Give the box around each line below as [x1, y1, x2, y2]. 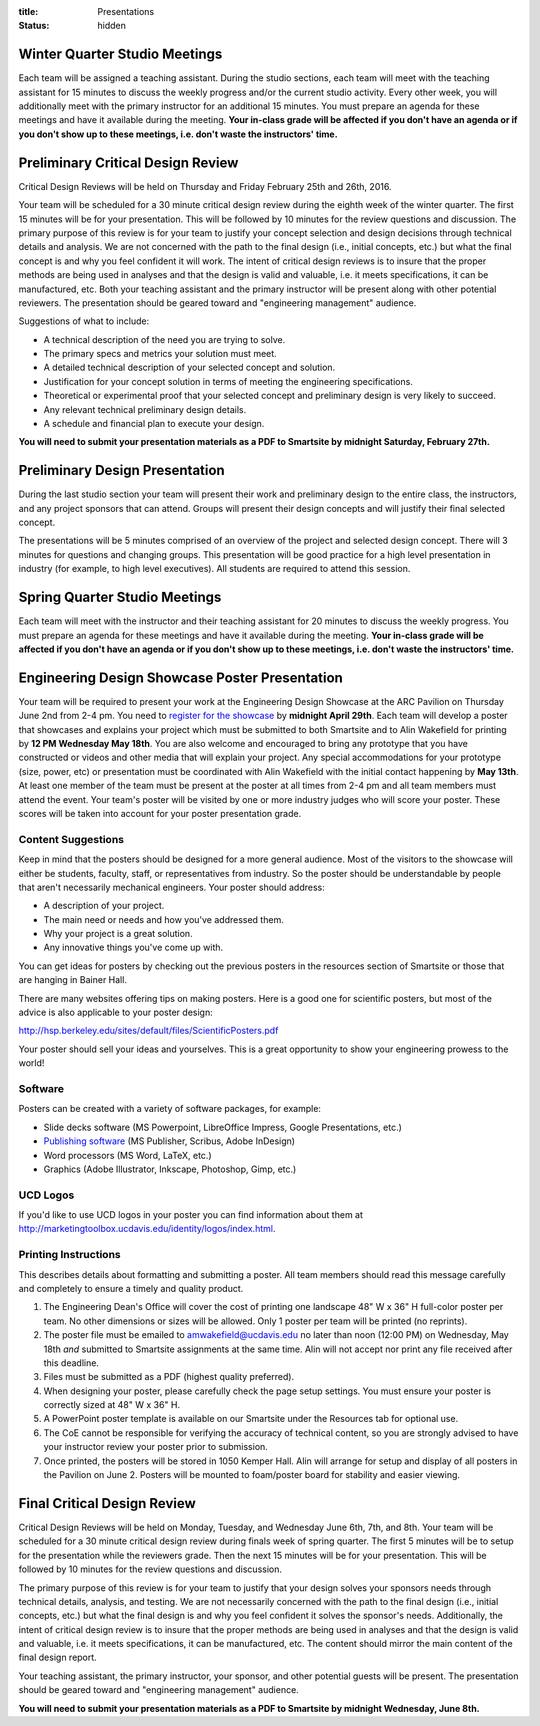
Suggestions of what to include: [18, 315, 150, 327]
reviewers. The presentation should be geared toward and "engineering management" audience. [18, 296, 417, 309]
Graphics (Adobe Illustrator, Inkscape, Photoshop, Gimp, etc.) [43, 1163, 297, 1175]
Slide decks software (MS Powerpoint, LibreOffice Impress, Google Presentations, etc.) [43, 1121, 402, 1133]
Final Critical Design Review [18, 1495, 197, 1512]
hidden [97, 20, 127, 32]
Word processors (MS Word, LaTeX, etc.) [43, 1149, 212, 1161]
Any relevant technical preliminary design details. [43, 403, 247, 415]
